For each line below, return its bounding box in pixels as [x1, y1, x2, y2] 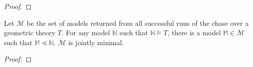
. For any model [61, 27, 110, 38]
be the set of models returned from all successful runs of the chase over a [26, 17, 249, 28]
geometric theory [4, 27, 56, 38]
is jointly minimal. [68, 37, 124, 47]
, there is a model [168, 27, 221, 38]
